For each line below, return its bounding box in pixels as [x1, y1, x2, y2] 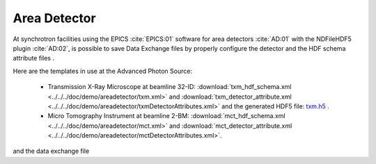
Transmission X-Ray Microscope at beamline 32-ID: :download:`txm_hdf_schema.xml [47, 83, 292, 91]
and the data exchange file [13, 147, 90, 156]
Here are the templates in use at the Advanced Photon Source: [13, 67, 193, 75]
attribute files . [13, 54, 55, 63]
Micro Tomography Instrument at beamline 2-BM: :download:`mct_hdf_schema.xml [47, 112, 285, 120]
